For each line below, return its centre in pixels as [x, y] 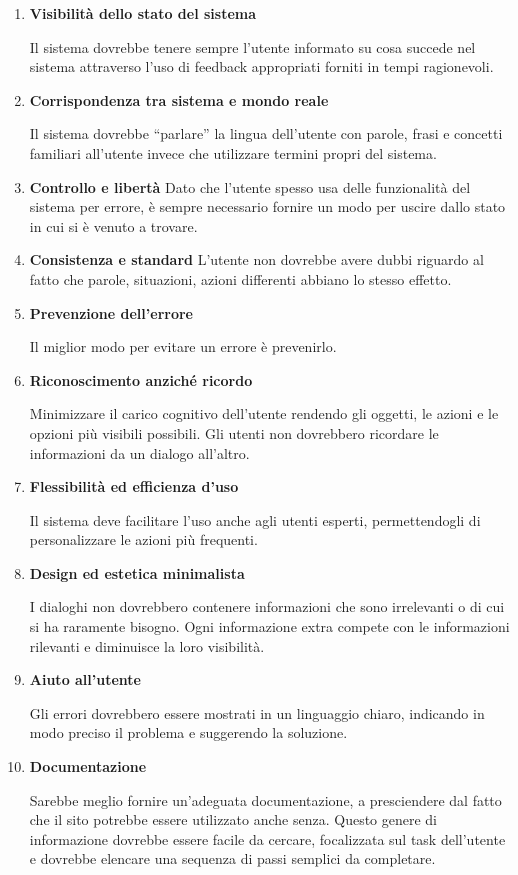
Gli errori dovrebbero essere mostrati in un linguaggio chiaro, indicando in [257, 712]
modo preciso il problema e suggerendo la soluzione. [188, 732]
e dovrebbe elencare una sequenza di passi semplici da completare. [232, 858]
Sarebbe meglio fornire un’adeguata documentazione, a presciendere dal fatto [265, 799]
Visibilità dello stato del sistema [143, 13]
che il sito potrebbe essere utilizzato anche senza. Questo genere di [233, 819]
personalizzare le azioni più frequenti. [143, 539]
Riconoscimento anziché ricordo [141, 379]
